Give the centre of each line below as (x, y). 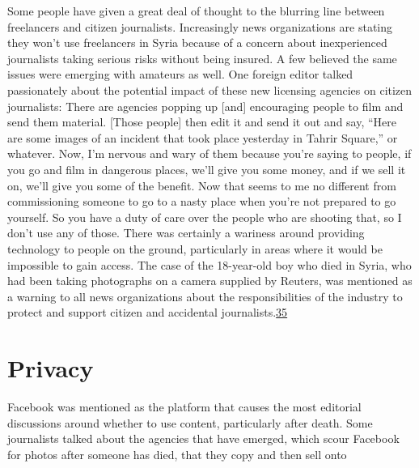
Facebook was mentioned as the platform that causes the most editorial (184, 406)
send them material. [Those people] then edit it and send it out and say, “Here (202, 122)
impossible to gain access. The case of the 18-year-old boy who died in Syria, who (209, 264)
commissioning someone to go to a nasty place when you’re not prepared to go (202, 201)
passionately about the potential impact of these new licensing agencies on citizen (210, 89)
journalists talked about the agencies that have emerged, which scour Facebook (203, 438)
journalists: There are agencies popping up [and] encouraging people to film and (205, 106)
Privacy (51, 368)
